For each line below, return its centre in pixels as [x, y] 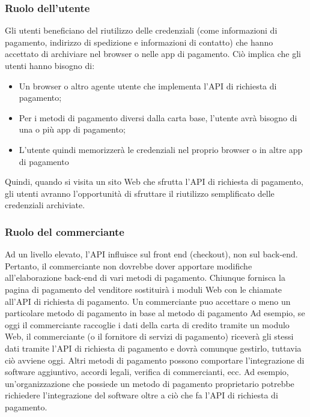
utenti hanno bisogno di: [50, 65]
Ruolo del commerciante [65, 231]
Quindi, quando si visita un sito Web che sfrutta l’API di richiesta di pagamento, [154, 181]
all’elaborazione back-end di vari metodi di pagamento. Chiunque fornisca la [145, 277]
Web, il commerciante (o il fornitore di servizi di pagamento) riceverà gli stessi [149, 336]
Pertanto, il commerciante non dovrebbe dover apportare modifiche [129, 265]
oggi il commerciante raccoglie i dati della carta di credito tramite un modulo [147, 324]
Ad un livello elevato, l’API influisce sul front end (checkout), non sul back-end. [151, 254]
